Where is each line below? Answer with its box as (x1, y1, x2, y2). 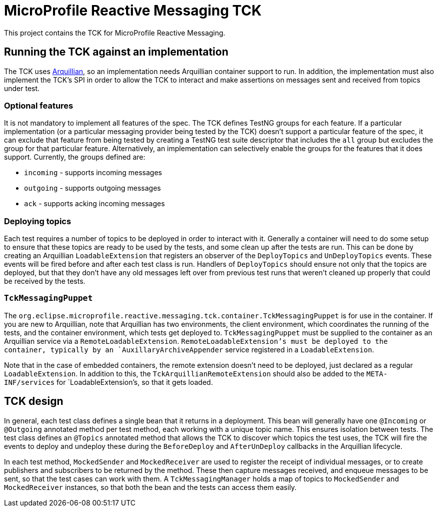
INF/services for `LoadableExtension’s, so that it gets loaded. (4, 377, 213, 386)
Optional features (4, 100, 73, 111)
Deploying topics (4, 216, 71, 226)
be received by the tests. (4, 277, 85, 286)
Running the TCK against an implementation (4, 46, 228, 59)
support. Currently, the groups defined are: (4, 153, 145, 162)
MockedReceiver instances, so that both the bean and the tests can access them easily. (4, 482, 297, 491)
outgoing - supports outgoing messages (24, 184, 161, 193)
